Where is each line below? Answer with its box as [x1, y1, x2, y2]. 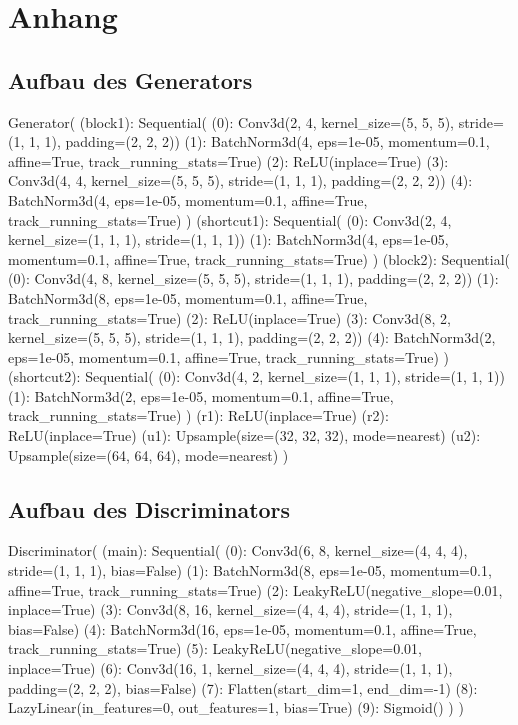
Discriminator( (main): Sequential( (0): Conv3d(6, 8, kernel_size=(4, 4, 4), [8, 540, 468, 561]
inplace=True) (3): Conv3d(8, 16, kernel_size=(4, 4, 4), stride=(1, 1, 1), [8, 599, 453, 620]
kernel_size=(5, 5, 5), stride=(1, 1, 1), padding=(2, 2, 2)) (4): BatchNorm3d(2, [8, 327, 496, 348]
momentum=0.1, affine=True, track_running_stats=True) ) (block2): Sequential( [8, 248, 511, 269]
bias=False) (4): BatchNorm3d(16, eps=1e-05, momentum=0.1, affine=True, [8, 618, 477, 639]
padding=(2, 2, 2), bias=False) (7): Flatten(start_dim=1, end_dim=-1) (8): [8, 677, 478, 698]
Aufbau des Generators [8, 64, 253, 95]
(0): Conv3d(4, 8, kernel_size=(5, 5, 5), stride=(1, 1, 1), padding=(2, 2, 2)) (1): [8, 268, 499, 289]
